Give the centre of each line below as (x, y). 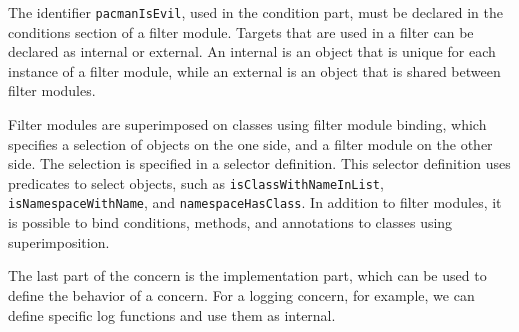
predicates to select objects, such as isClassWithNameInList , (196, 182)
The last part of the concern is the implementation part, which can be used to (247, 275)
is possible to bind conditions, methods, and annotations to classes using (230, 222)
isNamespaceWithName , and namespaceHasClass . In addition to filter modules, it (255, 202)
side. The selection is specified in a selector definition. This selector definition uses (259, 163)
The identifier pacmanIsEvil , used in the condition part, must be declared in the (255, 12)
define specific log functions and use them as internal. (172, 314)
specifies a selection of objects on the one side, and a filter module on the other (250, 143)
